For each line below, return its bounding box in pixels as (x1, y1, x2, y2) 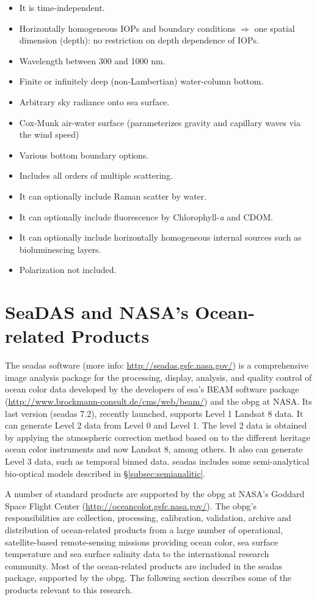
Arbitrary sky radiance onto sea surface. (19, 95, 170, 108)
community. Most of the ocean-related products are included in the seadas (5, 559, 282, 572)
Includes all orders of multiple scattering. (19, 169, 173, 182)
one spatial (254, 21, 295, 34)
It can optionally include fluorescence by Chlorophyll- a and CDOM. (19, 210, 273, 223)
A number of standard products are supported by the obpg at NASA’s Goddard (5, 487, 305, 500)
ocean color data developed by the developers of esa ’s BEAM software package (5, 383, 299, 396)
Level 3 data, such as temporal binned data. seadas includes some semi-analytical (5, 454, 310, 467)
